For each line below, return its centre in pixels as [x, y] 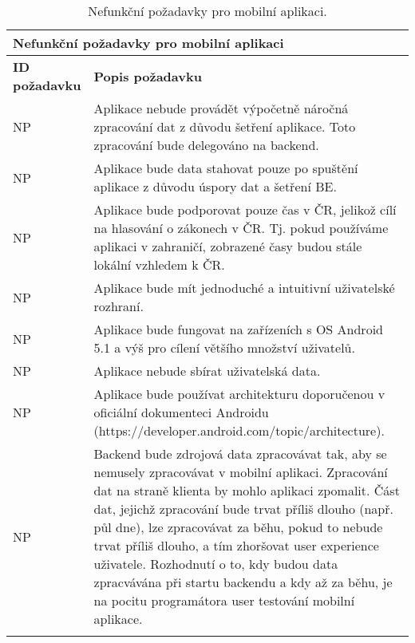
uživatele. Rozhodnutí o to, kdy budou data [216, 564]
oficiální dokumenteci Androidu [181, 412]
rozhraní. [119, 306]
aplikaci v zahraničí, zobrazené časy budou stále [228, 246]
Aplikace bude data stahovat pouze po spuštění [226, 168]
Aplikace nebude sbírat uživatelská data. [207, 371]
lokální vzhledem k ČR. [159, 264]
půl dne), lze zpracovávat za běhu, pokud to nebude [238, 527]
